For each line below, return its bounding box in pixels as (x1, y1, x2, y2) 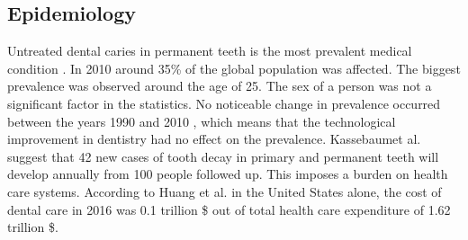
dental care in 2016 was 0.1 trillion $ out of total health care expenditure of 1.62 (7, 200, 451, 218)
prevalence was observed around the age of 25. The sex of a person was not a (7, 76, 432, 95)
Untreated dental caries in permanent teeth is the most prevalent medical (7, 41, 412, 60)
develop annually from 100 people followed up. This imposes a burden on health (7, 164, 448, 183)
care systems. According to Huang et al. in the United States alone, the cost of (7, 182, 442, 200)
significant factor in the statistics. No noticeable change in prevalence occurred (7, 93, 441, 112)
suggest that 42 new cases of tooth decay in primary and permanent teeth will (7, 147, 439, 165)
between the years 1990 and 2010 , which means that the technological (7, 111, 396, 130)
